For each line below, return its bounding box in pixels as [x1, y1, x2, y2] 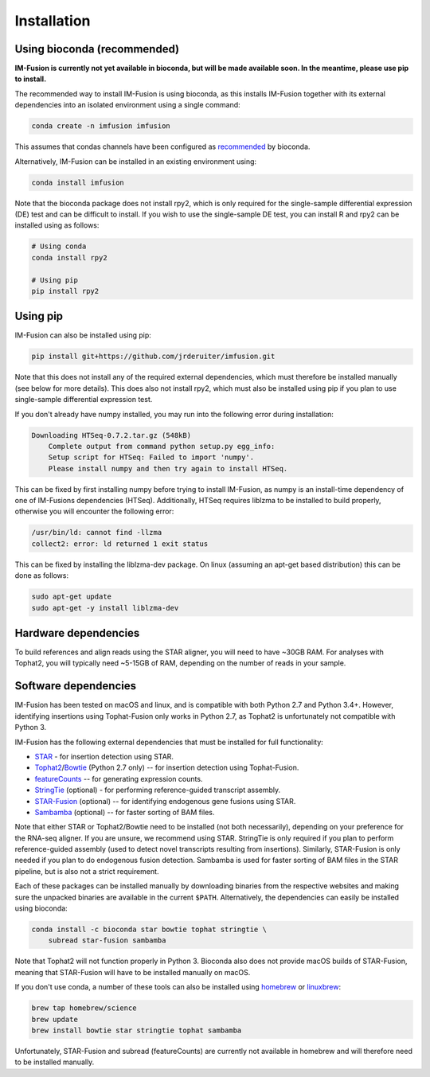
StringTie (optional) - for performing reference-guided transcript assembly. [34, 785, 281, 795]
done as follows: [14, 571, 69, 580]
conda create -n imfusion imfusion [31, 122, 170, 131]
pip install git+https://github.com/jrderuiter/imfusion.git [31, 352, 276, 361]
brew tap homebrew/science [31, 1004, 137, 1013]
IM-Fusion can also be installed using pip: [14, 330, 151, 340]
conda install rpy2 [31, 253, 107, 262]
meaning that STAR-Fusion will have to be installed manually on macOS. [14, 967, 251, 977]
